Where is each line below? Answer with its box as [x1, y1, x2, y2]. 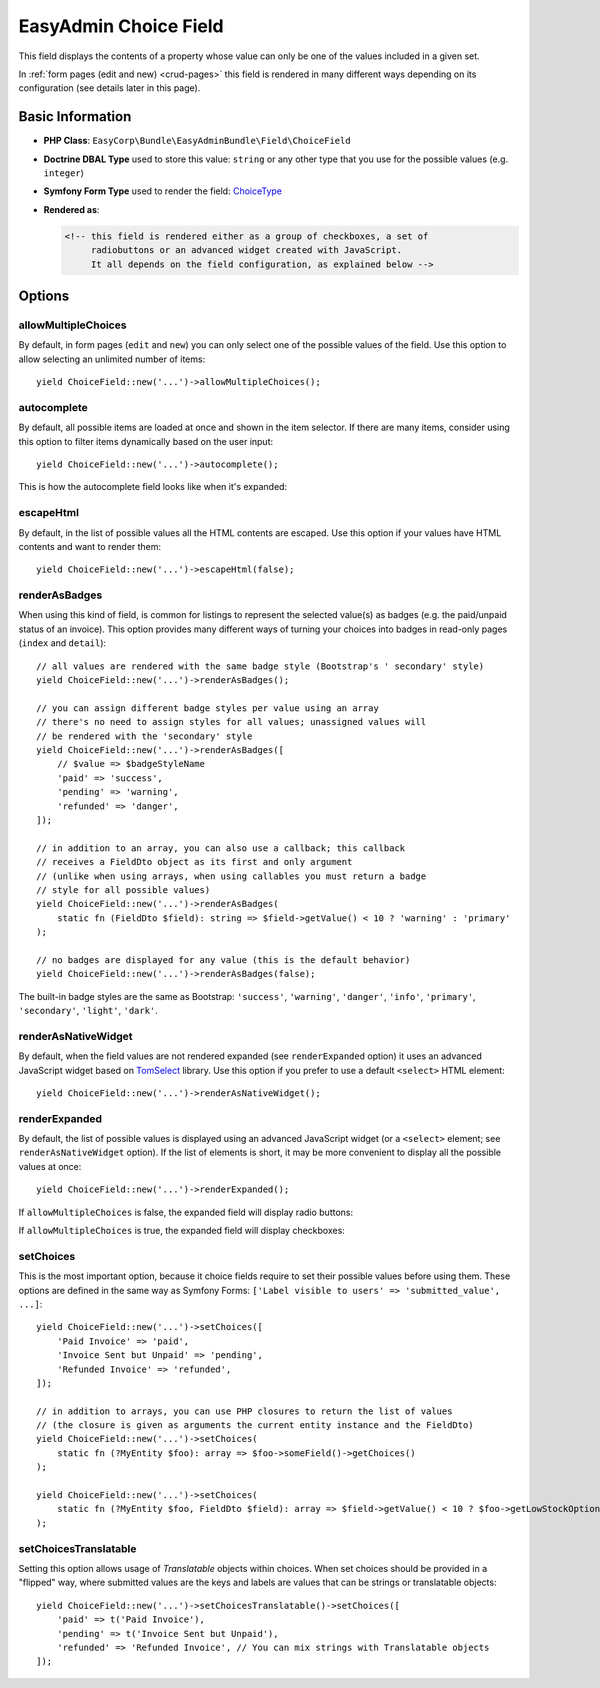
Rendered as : [43, 203, 100, 215]
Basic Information [18, 108, 132, 125]
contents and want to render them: [18, 540, 162, 552]
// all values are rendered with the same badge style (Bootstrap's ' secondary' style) [36, 660, 485, 672]
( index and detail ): [18, 637, 107, 649]
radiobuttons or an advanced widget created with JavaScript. [90, 245, 403, 256]
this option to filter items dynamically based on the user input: [18, 435, 274, 447]
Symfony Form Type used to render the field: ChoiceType [43, 185, 283, 197]
